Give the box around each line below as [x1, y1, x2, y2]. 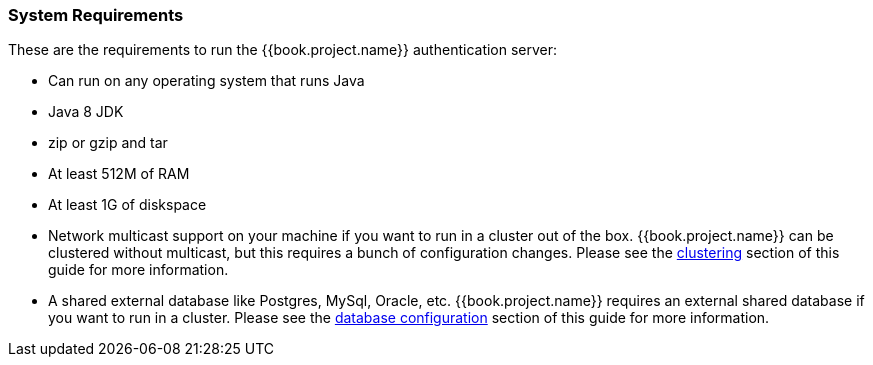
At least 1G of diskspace [48, 196, 207, 214]
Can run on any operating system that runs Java [48, 72, 365, 90]
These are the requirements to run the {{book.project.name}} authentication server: [8, 41, 558, 59]
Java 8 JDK [48, 103, 124, 121]
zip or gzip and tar [48, 134, 168, 152]
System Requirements [8, 5, 184, 25]
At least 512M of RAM [48, 165, 190, 183]
